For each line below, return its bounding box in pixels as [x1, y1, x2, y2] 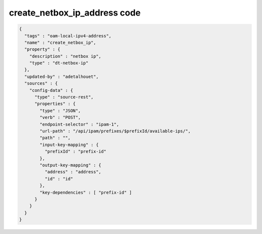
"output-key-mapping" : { [39, 162, 101, 168]
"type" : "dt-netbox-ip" [29, 60, 89, 66]
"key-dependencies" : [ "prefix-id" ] [39, 190, 132, 195]
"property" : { [24, 47, 61, 52]
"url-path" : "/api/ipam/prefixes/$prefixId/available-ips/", [39, 128, 191, 134]
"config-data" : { [29, 88, 73, 93]
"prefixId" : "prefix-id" [44, 149, 107, 154]
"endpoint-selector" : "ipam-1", [39, 122, 119, 127]
